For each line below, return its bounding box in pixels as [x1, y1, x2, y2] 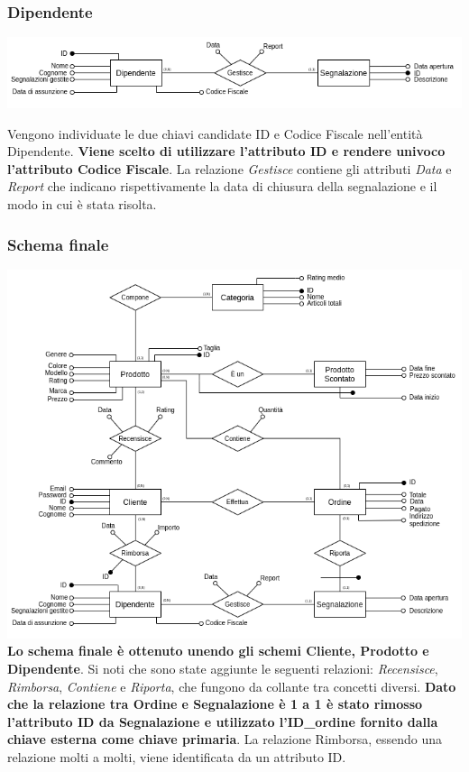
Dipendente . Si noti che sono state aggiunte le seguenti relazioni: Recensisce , [7, 659, 438, 678]
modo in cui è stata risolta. [7, 195, 157, 214]
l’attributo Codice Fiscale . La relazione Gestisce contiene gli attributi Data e [7, 159, 452, 178]
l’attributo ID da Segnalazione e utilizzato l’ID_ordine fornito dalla [7, 712, 438, 731]
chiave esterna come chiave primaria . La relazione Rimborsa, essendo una [7, 730, 443, 749]
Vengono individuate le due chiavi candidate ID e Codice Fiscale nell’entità [7, 124, 423, 142]
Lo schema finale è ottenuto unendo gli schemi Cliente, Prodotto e [7, 641, 429, 660]
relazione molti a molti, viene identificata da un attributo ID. [7, 748, 346, 767]
